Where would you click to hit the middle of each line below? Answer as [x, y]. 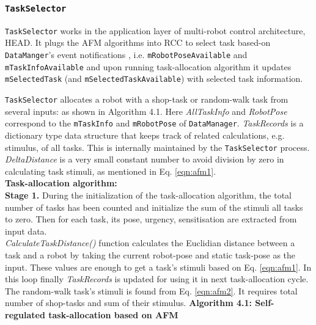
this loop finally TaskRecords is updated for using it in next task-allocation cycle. [157, 279]
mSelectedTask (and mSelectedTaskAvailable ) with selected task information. [154, 79]
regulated [25, 314]
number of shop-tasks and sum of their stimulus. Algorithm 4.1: [128, 303]
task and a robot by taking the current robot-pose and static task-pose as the [150, 254]
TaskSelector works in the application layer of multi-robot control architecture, [155, 30]
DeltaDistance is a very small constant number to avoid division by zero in [145, 159]
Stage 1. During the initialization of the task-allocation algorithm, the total [148, 195]
